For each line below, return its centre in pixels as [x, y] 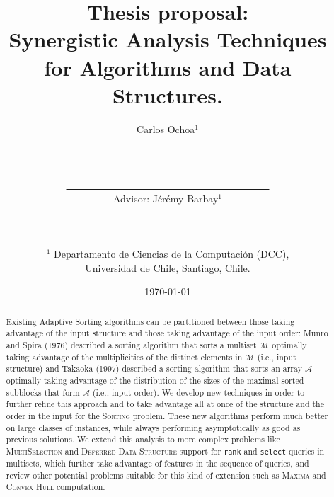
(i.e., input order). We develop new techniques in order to [198, 392]
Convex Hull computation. [56, 487]
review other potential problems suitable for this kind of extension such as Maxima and [166, 475]
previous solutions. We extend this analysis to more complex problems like [143, 439]
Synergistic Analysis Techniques [168, 39]
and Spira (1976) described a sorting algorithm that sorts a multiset [131, 344]
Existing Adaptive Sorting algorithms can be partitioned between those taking [150, 321]
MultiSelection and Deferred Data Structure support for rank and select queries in [165, 451]
